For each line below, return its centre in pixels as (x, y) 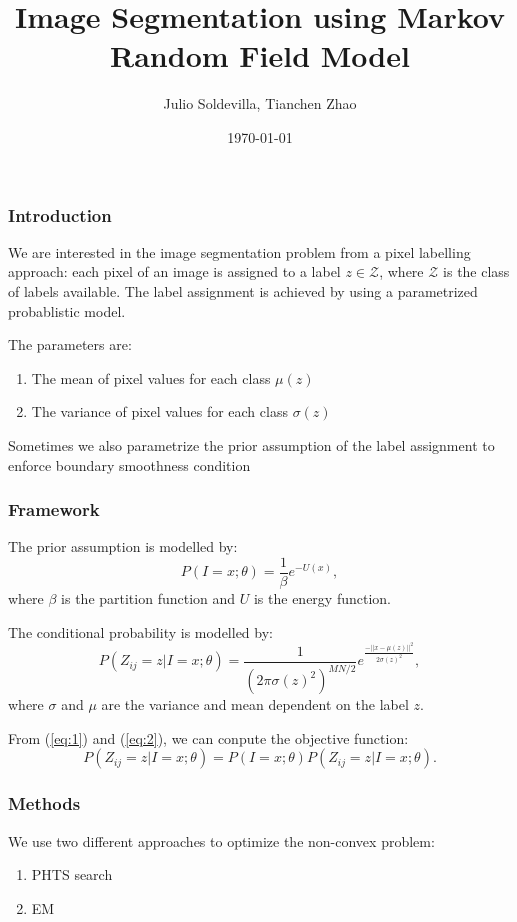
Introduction (60, 214)
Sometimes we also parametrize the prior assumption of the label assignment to (251, 444)
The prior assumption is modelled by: (123, 546)
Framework (54, 509)
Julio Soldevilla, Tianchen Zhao (260, 103)
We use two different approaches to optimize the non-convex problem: (221, 840)
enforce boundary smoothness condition (129, 464)
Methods (44, 803)
